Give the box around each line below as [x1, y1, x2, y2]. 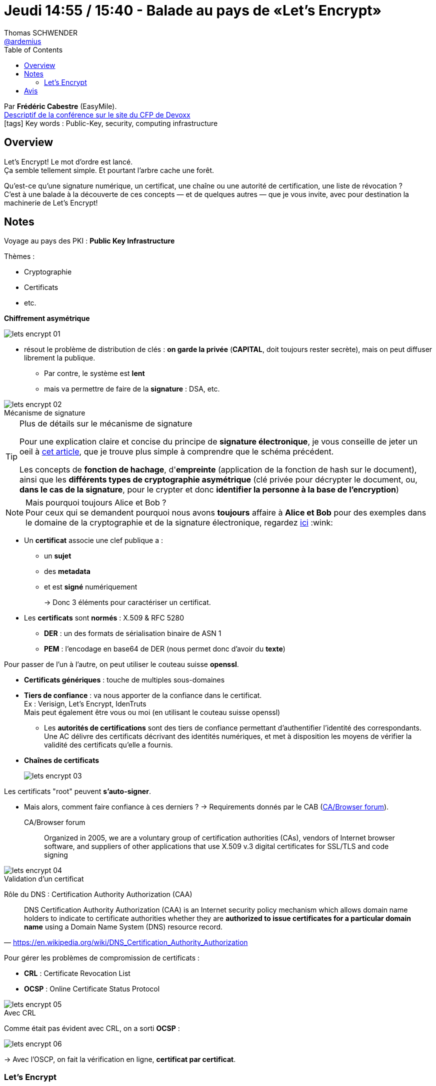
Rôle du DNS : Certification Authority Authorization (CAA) [4, 890, 192, 899]
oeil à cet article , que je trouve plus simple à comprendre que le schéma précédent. [19, 446, 334, 457]
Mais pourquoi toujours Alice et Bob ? [25, 497, 166, 508]
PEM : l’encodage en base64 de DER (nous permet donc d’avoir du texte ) [44, 644, 285, 653]
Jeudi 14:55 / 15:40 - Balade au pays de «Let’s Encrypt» [4, 2, 382, 19]
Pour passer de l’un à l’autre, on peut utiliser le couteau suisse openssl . [4, 660, 239, 669]
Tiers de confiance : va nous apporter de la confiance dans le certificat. [24, 691, 262, 700]
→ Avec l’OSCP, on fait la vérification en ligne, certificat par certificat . [4, 1055, 236, 1064]
